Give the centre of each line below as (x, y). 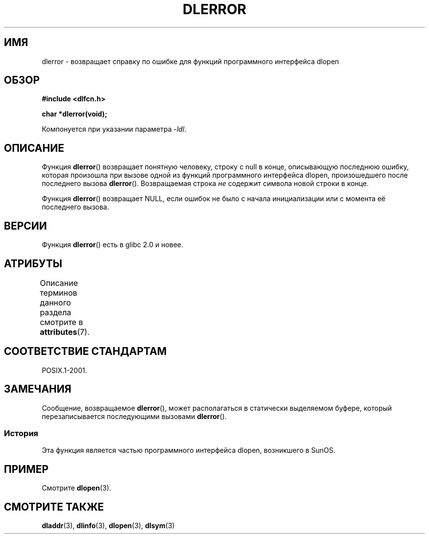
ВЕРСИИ (25, 226)
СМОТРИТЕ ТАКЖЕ (54, 507)
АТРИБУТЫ (33, 263)
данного (55, 302)
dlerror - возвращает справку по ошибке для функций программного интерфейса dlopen (191, 61)
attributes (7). (65, 332)
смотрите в (61, 322)
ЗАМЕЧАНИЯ (38, 389)
